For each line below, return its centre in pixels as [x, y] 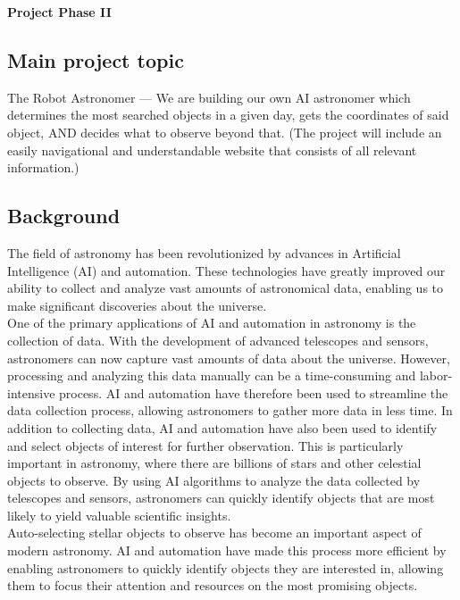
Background [64, 216]
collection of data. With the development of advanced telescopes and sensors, [218, 340]
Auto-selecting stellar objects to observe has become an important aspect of [214, 533]
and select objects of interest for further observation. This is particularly [205, 445]
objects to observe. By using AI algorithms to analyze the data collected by [214, 480]
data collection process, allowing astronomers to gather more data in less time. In [230, 410]
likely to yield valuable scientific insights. [119, 515]
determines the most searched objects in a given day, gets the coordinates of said [228, 115]
